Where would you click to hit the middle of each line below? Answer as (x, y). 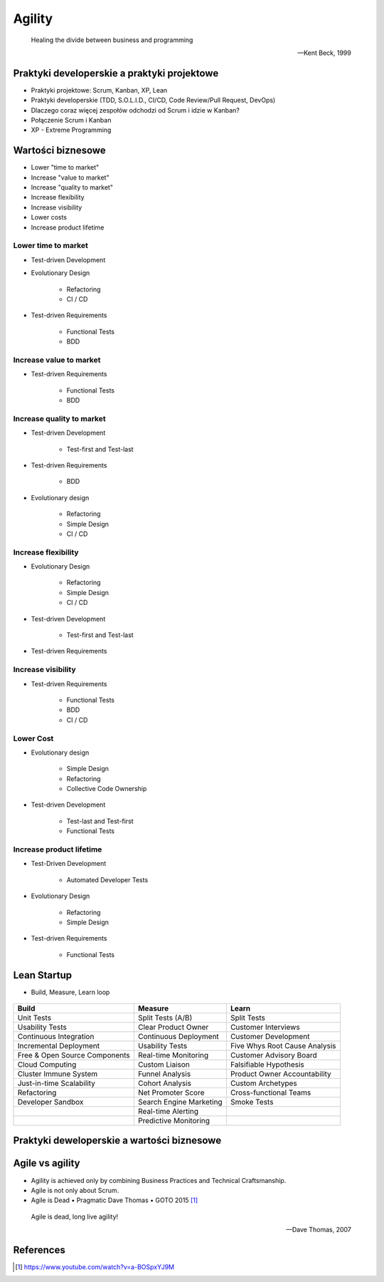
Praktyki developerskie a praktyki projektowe (116, 73)
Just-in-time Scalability (57, 1083)
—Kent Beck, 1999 (324, 53)
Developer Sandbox (50, 1102)
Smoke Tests (252, 1102)
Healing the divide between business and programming (112, 40)
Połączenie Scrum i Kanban (71, 120)
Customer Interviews (265, 1027)
